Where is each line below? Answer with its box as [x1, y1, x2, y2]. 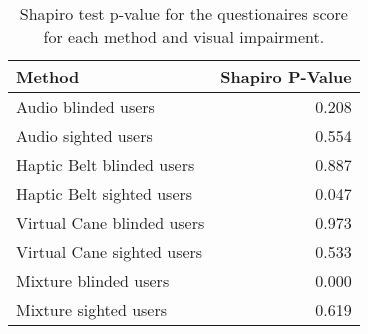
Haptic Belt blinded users [16, 153, 195, 176]
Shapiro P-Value [220, 65, 352, 88]
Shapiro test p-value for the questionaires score [19, 2, 348, 25]
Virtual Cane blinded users [16, 211, 205, 234]
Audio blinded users [16, 95, 155, 118]
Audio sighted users [16, 124, 153, 147]
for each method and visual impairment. [43, 25, 325, 48]
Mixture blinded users [16, 269, 170, 292]
